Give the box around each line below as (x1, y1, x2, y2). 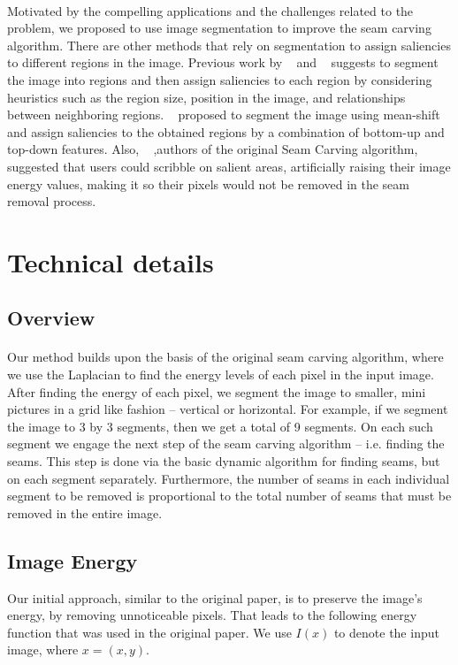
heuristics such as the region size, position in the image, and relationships (7, 88, 406, 106)
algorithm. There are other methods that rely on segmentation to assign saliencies (7, 35, 451, 54)
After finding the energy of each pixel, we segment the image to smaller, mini (7, 382, 426, 401)
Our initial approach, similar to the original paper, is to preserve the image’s (7, 588, 423, 607)
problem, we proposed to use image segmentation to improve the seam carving (7, 19, 431, 37)
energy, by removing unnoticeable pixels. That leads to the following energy (7, 606, 417, 624)
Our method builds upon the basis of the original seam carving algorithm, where (7, 348, 444, 366)
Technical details (7, 243, 214, 279)
